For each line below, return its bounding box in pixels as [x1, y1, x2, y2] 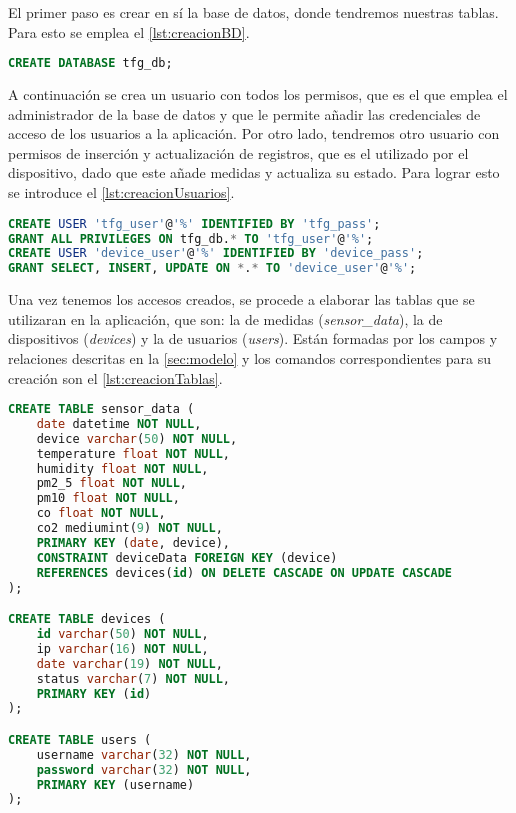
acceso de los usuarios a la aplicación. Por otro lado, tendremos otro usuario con [8, 123, 500, 144]
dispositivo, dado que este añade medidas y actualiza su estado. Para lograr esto [8, 162, 500, 183]
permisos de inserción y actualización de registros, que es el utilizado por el [8, 142, 469, 163]
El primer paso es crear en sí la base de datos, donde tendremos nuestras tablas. [8, 2, 499, 22]
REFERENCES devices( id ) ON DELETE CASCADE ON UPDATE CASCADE [36, 565, 452, 580]
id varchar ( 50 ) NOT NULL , [36, 627, 209, 641]
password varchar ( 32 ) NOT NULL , [36, 762, 252, 777]
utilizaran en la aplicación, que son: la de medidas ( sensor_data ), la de [8, 308, 443, 329]
